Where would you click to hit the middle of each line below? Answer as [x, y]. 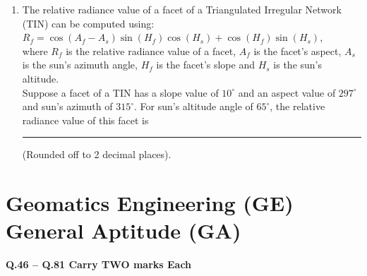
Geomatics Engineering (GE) [150, 203]
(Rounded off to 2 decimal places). [97, 154]
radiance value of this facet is [85, 120]
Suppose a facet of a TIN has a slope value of [120, 92]
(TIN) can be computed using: [88, 23]
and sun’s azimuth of [67, 106]
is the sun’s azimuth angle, [80, 65]
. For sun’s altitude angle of [194, 106]
